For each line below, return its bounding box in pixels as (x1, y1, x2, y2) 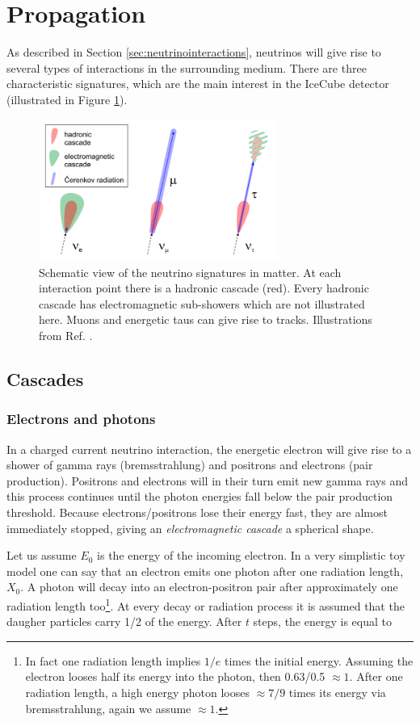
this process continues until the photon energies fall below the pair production (6, 488, 393, 505)
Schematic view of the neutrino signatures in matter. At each (39, 263, 342, 280)
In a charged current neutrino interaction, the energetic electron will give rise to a (6, 440, 412, 457)
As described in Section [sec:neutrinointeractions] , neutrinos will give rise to (6, 44, 381, 61)
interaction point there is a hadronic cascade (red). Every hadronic (39, 279, 369, 296)
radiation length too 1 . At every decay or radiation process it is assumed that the (6, 594, 405, 614)
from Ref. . (39, 327, 93, 344)
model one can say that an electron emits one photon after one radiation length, (6, 562, 404, 579)
